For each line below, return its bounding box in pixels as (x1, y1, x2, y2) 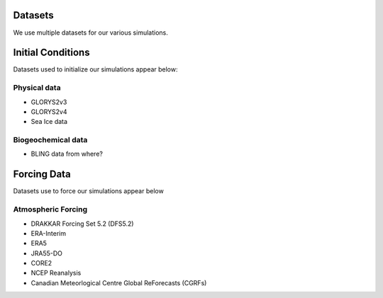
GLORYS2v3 (30, 98, 67, 106)
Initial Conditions (13, 47, 90, 59)
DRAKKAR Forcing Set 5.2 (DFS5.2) (30, 219, 134, 228)
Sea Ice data (30, 118, 67, 126)
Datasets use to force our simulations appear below (13, 187, 165, 195)
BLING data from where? (30, 149, 103, 159)
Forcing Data (13, 168, 71, 180)
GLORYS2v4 (30, 107, 67, 116)
